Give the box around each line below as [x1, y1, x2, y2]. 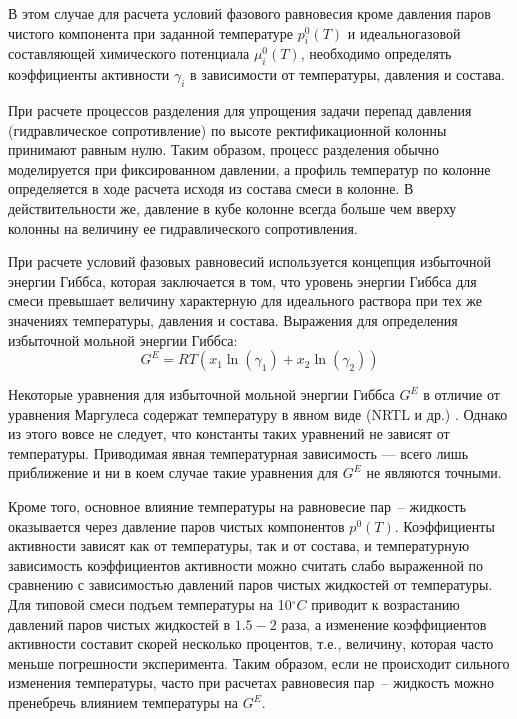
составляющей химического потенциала [8, 43, 250, 64]
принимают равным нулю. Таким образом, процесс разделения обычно [8, 139, 440, 160]
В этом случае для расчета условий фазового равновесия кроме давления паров [8, 3, 491, 23]
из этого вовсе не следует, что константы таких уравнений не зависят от [8, 423, 450, 444]
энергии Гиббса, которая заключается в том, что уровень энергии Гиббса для [8, 270, 477, 291]
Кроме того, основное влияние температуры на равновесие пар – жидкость [8, 496, 467, 517]
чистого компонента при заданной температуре [8, 22, 294, 43]
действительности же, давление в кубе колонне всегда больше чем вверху [8, 197, 457, 218]
